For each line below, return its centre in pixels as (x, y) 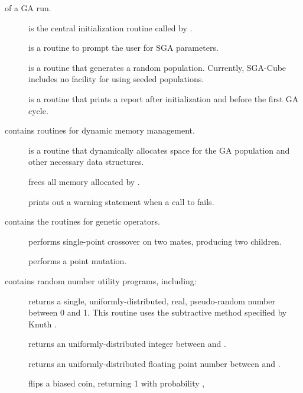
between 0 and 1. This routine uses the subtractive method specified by (158, 312)
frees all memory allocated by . (84, 181)
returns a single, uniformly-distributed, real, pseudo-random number (152, 301)
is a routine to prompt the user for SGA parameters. (123, 48)
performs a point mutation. (78, 261)
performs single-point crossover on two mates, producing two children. (155, 241)
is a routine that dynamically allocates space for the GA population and (159, 150)
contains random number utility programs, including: (101, 280)
